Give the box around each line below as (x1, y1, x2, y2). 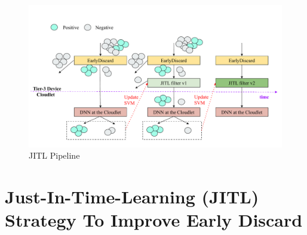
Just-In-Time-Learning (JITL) (5, 184, 259, 208)
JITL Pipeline (29, 149, 80, 162)
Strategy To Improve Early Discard (5, 208, 303, 232)
